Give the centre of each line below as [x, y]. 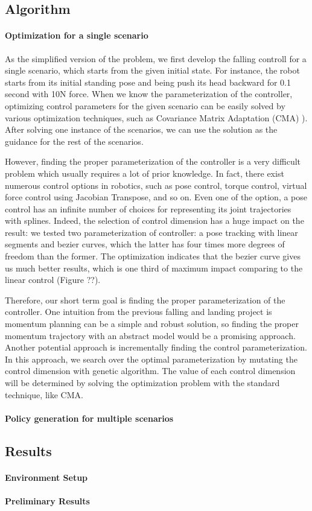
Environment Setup [46, 477]
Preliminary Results [47, 500]
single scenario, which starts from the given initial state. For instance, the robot [152, 70]
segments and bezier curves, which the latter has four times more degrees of [145, 244]
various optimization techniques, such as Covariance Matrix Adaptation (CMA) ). [156, 117]
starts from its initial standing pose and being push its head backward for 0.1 [148, 82]
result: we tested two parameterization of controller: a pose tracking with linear [151, 232]
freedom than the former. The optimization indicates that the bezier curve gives [153, 256]
